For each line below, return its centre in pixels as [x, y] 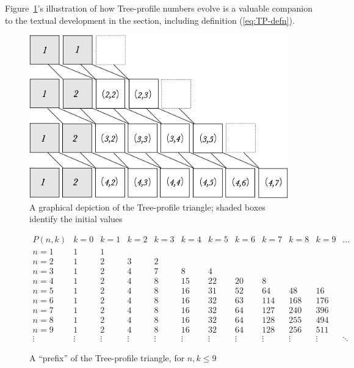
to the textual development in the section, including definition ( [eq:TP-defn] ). [150, 20]
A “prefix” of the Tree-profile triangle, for [107, 358]
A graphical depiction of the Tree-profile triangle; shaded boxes [147, 207]
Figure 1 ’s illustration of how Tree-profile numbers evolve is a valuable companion [159, 8]
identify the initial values [76, 219]
